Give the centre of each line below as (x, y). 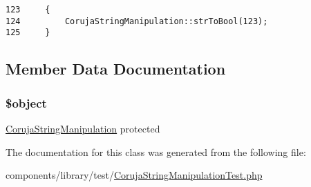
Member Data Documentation (116, 69)
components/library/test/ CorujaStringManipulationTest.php (134, 175)
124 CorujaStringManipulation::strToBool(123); (137, 21)
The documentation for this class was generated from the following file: (156, 151)
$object (26, 102)
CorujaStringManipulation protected (83, 128)
